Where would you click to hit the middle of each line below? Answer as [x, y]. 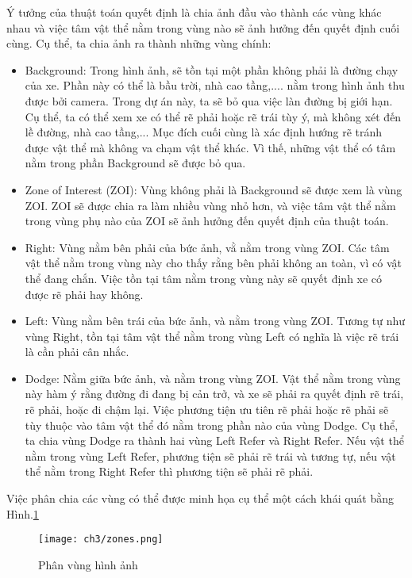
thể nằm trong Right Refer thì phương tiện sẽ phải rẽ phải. [169, 471]
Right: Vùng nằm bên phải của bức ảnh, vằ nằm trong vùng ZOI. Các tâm [207, 247]
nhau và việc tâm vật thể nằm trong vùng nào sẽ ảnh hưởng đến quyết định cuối [203, 27]
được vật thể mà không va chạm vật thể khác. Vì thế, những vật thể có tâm [210, 147]
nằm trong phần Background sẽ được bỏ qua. [135, 163]
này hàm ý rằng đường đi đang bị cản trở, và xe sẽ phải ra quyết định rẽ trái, [214, 394]
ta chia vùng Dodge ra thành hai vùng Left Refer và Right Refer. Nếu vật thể [214, 440]
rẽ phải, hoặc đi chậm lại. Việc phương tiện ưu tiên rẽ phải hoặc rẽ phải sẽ [207, 410]
